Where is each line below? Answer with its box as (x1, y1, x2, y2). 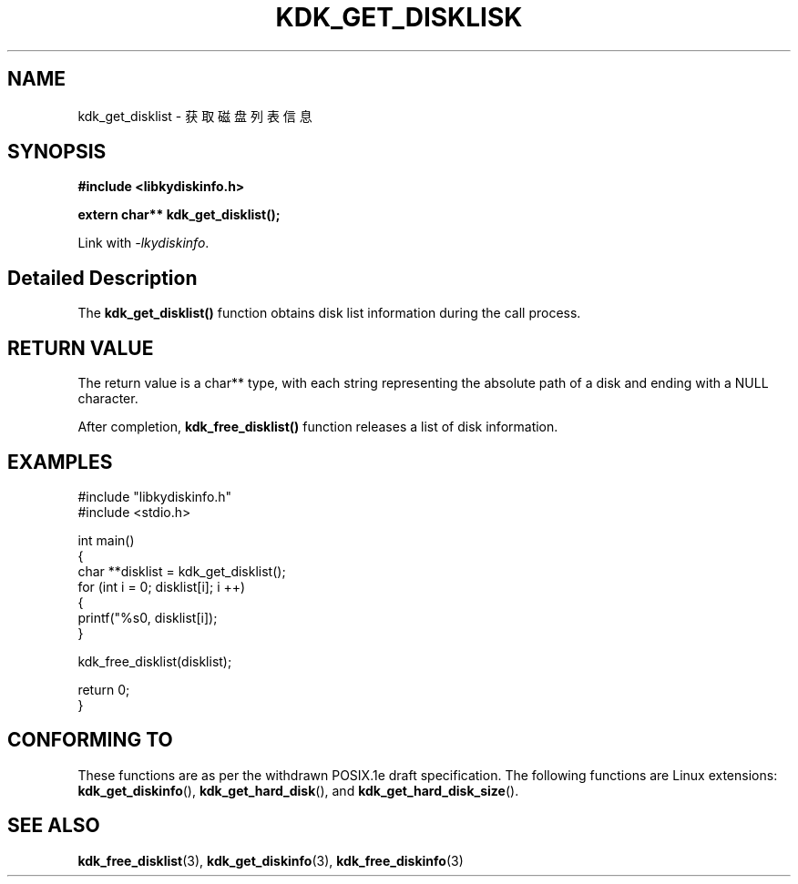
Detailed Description (7, 266, 198, 290)
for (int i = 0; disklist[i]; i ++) (77, 578, 246, 594)
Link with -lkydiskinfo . (77, 235, 210, 251)
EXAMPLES (7, 450, 113, 473)
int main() (77, 532, 135, 548)
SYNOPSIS (7, 140, 107, 164)
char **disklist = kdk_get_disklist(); (77, 563, 286, 579)
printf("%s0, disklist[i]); (77, 609, 218, 625)
